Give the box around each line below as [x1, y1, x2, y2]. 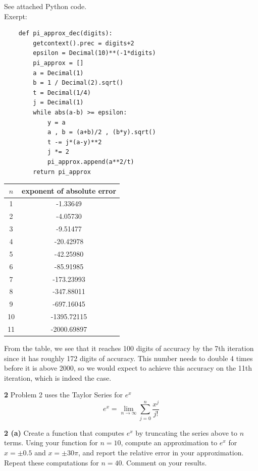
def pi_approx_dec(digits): [18, 30, 113, 37]
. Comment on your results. [122, 457, 207, 467]
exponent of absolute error [22, 185, 117, 196]
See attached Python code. [4, 1, 87, 11]
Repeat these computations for [4, 457, 99, 467]
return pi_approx [33, 168, 91, 175]
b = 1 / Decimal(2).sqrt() [33, 79, 124, 87]
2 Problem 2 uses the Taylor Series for [4, 389, 123, 400]
